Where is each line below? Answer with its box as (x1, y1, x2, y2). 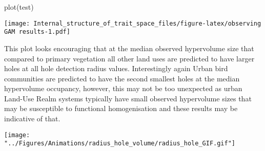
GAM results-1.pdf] (4, 28, 70, 36)
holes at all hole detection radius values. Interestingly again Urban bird (4, 63, 228, 74)
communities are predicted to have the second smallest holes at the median (4, 73, 240, 83)
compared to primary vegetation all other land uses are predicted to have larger (4, 53, 255, 63)
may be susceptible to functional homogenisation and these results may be (4, 103, 238, 114)
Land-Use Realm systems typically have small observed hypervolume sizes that (4, 93, 252, 103)
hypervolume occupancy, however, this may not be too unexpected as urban (4, 83, 242, 94)
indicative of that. (4, 113, 60, 124)
